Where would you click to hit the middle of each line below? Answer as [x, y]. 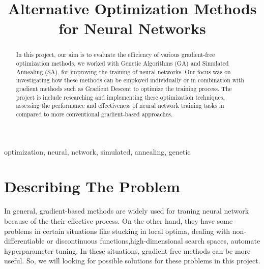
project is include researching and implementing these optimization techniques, [120, 97]
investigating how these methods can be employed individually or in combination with [130, 80]
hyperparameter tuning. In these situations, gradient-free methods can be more [127, 250]
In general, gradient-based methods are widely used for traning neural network [127, 211]
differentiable [24, 241]
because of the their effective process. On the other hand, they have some [119, 220]
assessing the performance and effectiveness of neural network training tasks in [120, 106]
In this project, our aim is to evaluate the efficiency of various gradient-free [115, 55]
